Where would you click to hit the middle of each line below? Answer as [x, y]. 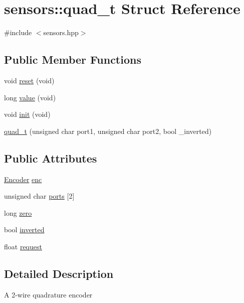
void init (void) [27, 114]
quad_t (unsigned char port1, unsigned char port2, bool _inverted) [108, 131]
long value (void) [30, 97]
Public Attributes [51, 158]
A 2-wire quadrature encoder [48, 294]
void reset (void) [29, 80]
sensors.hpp [61, 32]
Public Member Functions [73, 59]
